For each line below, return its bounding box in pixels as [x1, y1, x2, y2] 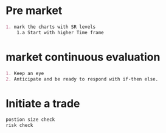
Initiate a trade [5, 96, 80, 110]
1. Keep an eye [5, 70, 44, 76]
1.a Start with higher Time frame [16, 29, 104, 35]
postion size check [5, 117, 55, 123]
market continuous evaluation [5, 50, 161, 64]
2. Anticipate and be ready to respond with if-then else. [5, 76, 159, 82]
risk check [5, 123, 33, 129]
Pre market [5, 4, 63, 18]
